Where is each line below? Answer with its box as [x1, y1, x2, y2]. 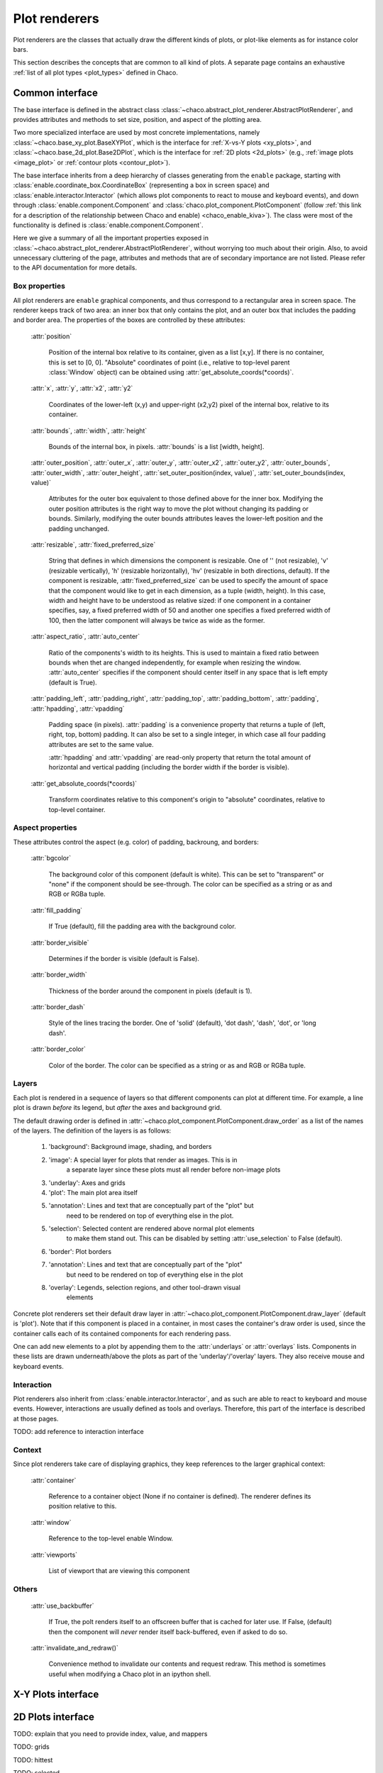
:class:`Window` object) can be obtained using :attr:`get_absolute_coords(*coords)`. [48, 367, 294, 376]
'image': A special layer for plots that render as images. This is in [48, 1155, 238, 1164]
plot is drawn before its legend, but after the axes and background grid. [13, 1104, 222, 1112]
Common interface [13, 87, 99, 99]
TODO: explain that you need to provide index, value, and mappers [13, 1729, 208, 1738]
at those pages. [13, 1414, 59, 1423]
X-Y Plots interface [13, 1688, 99, 1700]
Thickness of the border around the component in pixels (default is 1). [48, 986, 252, 995]
